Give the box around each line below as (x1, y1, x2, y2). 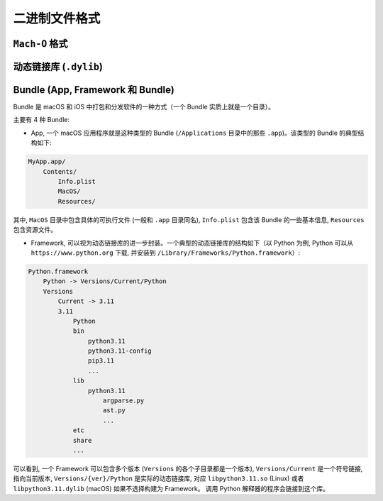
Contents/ (43, 167, 77, 175)
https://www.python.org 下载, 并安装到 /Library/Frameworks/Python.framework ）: (30, 248, 301, 257)
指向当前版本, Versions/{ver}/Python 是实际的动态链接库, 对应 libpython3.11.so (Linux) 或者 (13, 474, 304, 483)
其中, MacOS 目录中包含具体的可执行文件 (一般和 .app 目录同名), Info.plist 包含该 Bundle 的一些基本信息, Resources (13, 215, 365, 224)
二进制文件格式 (13, 11, 101, 26)
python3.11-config (87, 347, 152, 355)
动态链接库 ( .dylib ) (13, 60, 103, 72)
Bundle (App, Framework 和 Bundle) (13, 84, 175, 96)
